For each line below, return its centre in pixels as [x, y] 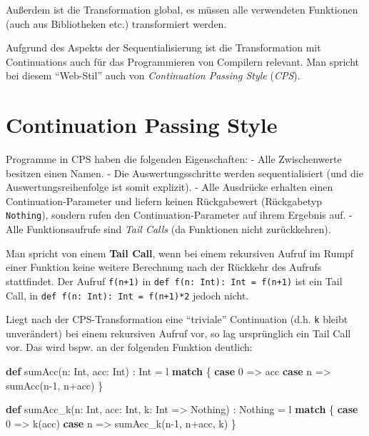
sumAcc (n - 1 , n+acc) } [55, 385]
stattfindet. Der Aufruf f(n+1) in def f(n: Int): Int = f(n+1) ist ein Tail [174, 281]
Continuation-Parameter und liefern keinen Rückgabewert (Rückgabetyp [164, 200]
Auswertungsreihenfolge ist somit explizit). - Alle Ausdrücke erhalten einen [170, 187]
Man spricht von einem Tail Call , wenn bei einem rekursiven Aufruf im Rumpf [180, 253]
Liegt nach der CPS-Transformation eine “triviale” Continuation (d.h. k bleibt [177, 319]
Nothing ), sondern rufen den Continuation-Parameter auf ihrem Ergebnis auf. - [179, 215]
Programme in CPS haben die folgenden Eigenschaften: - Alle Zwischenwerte [174, 159]
